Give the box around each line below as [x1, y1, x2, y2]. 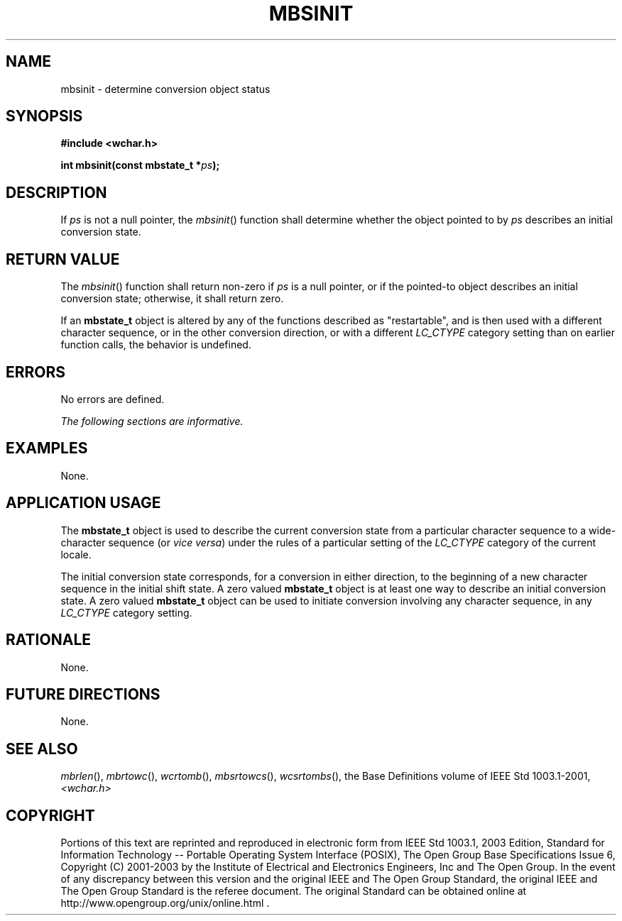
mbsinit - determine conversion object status [60, 82, 271, 95]
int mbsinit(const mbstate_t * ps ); [60, 159, 220, 172]
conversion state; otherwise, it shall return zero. [60, 292, 284, 305]
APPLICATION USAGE [6, 494, 161, 512]
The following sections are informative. [60, 414, 244, 427]
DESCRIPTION [6, 183, 107, 202]
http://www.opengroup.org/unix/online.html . [60, 897, 270, 910]
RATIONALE [6, 631, 92, 649]
